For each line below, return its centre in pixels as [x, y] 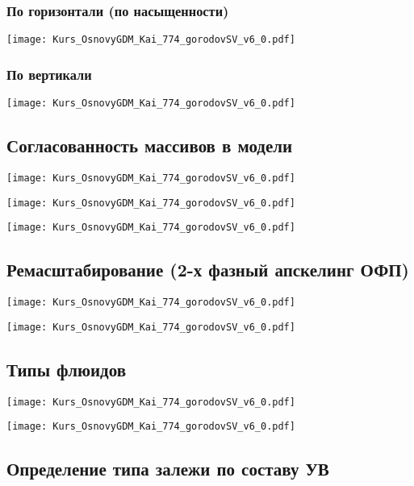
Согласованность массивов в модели [150, 145]
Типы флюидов [66, 369]
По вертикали [49, 74]
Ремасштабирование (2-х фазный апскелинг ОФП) [208, 270]
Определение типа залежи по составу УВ [168, 469]
